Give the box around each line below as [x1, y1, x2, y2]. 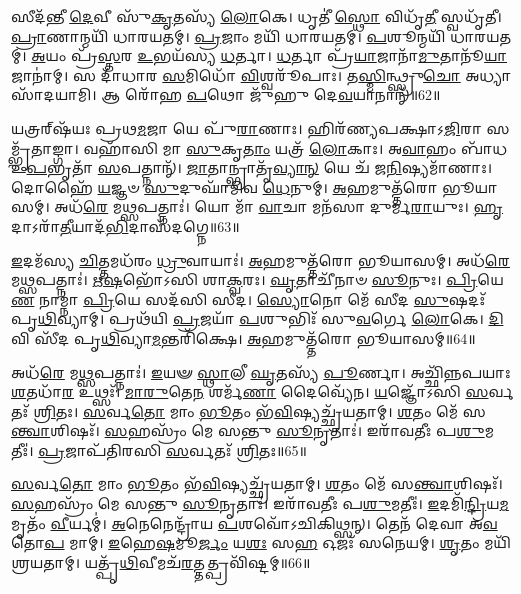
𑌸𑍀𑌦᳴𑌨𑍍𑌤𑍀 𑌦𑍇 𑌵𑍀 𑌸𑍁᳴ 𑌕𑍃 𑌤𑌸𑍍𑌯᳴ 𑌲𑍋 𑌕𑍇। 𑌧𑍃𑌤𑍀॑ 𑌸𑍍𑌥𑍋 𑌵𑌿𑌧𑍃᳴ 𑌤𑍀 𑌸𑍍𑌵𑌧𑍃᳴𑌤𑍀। [11, 6, 502, 26]
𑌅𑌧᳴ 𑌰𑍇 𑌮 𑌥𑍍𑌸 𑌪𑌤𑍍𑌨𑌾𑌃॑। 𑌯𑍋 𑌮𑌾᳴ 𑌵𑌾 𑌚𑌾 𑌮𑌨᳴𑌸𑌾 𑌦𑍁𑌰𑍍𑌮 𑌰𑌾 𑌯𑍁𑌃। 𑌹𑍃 [54, 196, 504, 217]
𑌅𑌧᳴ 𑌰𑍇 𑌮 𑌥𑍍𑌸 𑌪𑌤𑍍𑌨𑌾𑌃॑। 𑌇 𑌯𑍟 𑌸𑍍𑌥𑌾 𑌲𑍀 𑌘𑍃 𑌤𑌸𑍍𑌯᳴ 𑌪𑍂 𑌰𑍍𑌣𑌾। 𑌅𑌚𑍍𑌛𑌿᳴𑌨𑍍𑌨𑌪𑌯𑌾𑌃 [11, 361, 511, 382]
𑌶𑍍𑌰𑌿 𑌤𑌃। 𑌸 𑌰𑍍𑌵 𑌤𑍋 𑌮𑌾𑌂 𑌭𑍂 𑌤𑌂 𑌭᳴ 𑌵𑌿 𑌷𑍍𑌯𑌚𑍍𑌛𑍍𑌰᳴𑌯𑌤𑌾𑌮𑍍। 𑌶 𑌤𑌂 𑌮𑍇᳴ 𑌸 [32, 400, 486, 421]
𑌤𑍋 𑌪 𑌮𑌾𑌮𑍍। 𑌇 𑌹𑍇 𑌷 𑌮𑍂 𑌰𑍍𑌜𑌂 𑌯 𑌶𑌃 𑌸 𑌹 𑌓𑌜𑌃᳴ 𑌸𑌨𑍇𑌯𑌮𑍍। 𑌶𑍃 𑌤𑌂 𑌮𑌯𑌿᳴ [11, 532, 511, 553]
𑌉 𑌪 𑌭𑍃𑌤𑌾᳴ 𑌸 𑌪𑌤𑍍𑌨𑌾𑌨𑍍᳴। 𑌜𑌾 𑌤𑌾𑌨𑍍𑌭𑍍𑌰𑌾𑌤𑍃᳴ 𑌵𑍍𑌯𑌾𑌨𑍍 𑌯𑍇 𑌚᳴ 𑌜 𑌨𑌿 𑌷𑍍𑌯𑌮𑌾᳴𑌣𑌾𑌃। [11, 157, 493, 178]
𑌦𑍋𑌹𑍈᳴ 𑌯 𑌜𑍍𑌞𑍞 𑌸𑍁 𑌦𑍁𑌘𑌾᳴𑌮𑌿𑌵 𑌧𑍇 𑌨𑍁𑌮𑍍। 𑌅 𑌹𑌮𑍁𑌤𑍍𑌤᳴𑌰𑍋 [11, 176, 438, 197]
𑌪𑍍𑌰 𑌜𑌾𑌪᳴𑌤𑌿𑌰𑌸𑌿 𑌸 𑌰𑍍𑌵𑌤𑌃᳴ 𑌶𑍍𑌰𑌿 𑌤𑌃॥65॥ [38, 439, 307, 460]
